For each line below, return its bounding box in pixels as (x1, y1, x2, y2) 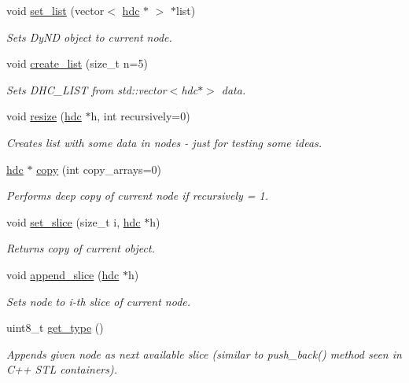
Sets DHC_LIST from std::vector (6, 81, 167, 98)
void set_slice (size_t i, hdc (6, 213, 141, 230)
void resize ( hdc (6, 108, 82, 124)
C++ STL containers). (6, 361, 118, 377)
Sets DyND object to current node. (6, 28, 172, 45)
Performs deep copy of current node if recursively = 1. (6, 187, 269, 204)
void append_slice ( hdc (6, 266, 120, 282)
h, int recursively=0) (90, 108, 190, 124)
